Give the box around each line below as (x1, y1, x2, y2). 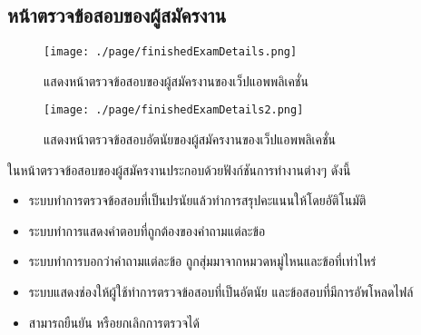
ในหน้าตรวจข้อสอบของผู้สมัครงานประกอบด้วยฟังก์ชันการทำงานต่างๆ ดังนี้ (7, 160, 351, 179)
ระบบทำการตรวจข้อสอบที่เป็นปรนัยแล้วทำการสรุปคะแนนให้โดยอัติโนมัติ (28, 191, 367, 210)
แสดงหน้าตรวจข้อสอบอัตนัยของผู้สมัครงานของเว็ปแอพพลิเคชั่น (44, 130, 337, 149)
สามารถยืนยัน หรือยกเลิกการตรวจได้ (28, 312, 200, 331)
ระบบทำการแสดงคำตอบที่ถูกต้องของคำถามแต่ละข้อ (28, 221, 266, 240)
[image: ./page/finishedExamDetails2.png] (44, 103, 304, 117)
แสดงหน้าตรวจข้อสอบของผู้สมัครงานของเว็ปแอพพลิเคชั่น (44, 71, 308, 90)
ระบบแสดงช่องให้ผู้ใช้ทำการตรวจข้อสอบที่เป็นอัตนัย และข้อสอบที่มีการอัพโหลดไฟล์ (28, 282, 414, 301)
